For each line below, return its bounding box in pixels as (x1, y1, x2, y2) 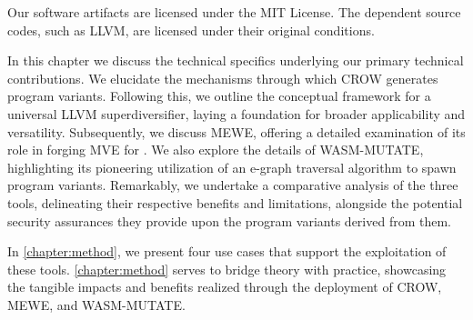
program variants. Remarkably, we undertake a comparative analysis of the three (7, 175, 458, 195)
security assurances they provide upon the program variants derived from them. (7, 211, 451, 230)
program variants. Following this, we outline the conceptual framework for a (7, 86, 431, 105)
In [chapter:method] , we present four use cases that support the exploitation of (7, 242, 447, 261)
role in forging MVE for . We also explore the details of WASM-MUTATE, (7, 140, 424, 159)
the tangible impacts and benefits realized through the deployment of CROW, (7, 277, 442, 296)
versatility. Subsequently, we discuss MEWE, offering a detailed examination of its (7, 122, 466, 141)
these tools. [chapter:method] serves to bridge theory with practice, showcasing (7, 259, 447, 278)
